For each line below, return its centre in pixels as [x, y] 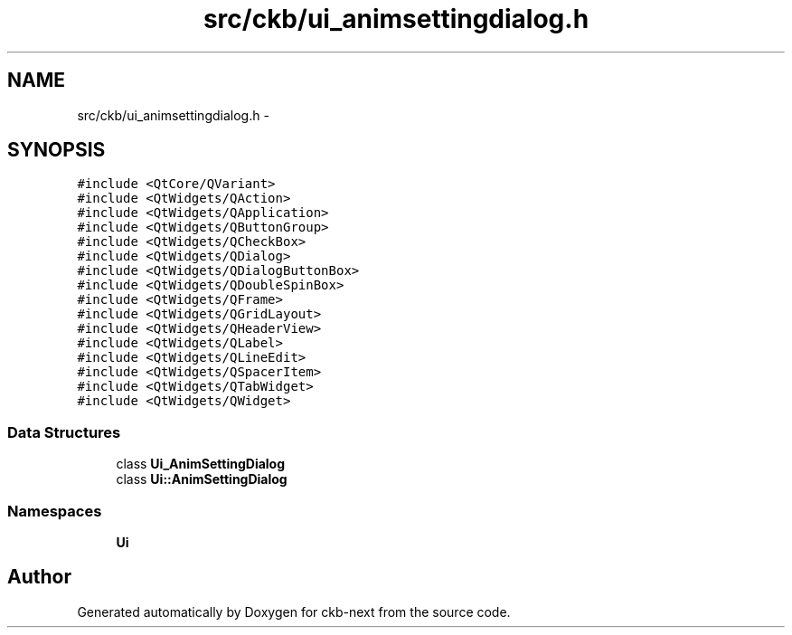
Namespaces [55, 511]
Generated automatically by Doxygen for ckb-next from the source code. [294, 611]
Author [39, 577]
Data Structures [64, 432]
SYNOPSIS [57, 150]
